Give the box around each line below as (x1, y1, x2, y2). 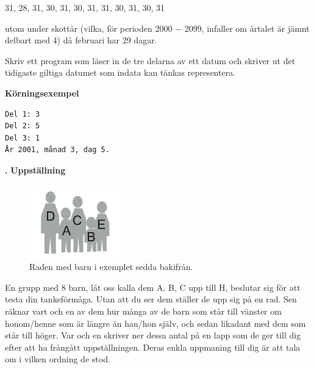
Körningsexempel (5, 86, 79, 99)
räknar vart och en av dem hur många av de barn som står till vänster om (5, 304, 282, 317)
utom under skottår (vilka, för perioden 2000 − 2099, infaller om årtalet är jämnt (5, 21, 310, 34)
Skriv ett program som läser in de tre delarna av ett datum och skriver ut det (5, 54, 296, 67)
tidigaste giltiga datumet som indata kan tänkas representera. (5, 66, 236, 79)
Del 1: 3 (5, 109, 40, 119)
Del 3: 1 (5, 133, 40, 142)
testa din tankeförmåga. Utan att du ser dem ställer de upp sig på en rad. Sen (5, 293, 297, 305)
